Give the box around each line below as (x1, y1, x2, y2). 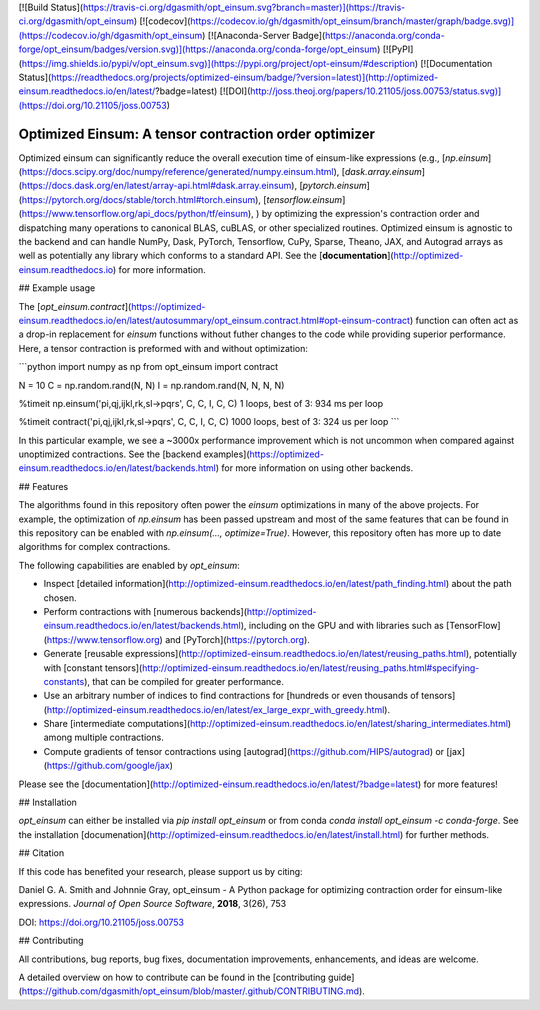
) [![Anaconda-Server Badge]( (201, 29, 326, 41)
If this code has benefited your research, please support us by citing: (18, 865, 304, 877)
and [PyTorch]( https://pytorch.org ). (165, 633, 310, 645)
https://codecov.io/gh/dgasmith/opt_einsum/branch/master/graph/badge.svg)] (190, 15, 515, 27)
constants (43, 675, 85, 687)
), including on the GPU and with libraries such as (240, 620, 444, 632)
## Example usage (18, 282, 96, 294)
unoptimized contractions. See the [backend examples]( (18, 448, 250, 460)
